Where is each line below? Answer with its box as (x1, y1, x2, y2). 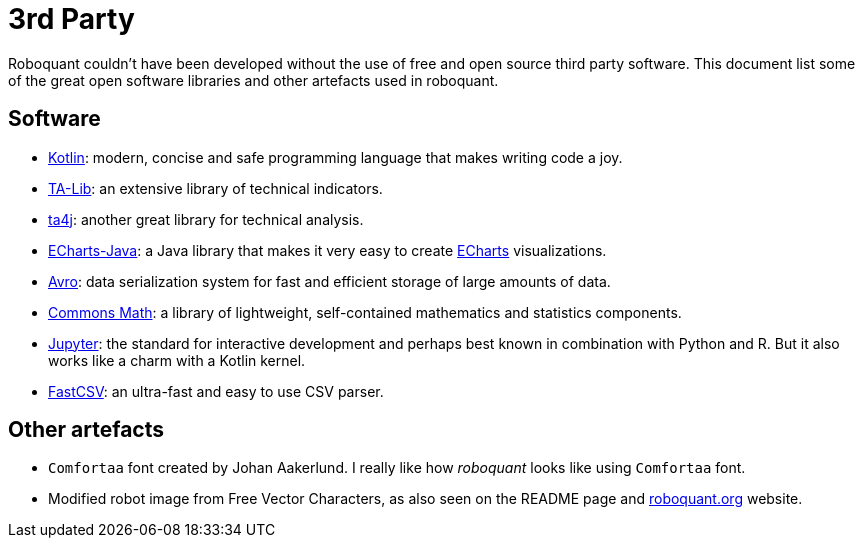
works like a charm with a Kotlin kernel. (48, 351, 306, 369)
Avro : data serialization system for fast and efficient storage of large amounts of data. (48, 272, 611, 290)
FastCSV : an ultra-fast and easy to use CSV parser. (48, 382, 384, 400)
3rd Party (8, 2, 135, 36)
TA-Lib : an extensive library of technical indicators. (48, 179, 383, 197)
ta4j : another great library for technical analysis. (48, 210, 364, 228)
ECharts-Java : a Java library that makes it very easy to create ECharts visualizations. (48, 241, 607, 259)
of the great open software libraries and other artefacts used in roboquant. (8, 71, 499, 89)
